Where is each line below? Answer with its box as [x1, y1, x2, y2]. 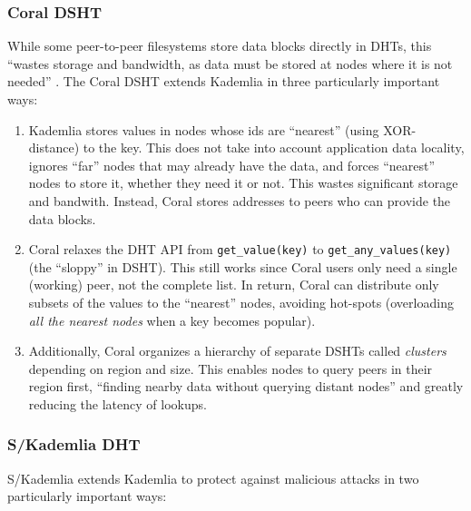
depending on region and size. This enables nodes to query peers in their [28, 359, 433, 378]
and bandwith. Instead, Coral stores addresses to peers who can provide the [28, 191, 451, 210]
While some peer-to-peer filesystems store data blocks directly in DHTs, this [7, 36, 432, 55]
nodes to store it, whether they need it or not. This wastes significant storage [28, 173, 458, 192]
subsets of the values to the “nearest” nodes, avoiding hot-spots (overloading [28, 293, 454, 311]
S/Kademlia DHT [7, 433, 141, 456]
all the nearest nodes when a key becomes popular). [28, 310, 316, 329]
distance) [28, 138, 80, 157]
